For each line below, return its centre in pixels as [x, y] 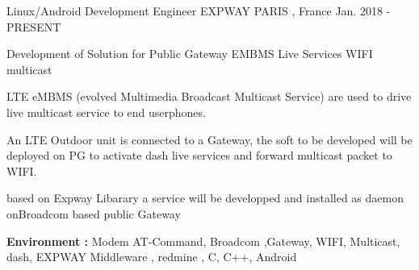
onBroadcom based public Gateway [94, 213]
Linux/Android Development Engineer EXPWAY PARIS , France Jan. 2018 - [199, 10]
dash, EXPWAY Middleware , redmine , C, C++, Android [152, 257]
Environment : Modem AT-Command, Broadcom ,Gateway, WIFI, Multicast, [203, 241]
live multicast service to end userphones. [106, 112]
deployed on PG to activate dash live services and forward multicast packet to [199, 155]
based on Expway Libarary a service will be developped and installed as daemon [205, 198]
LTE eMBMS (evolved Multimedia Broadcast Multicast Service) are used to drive [209, 96]
